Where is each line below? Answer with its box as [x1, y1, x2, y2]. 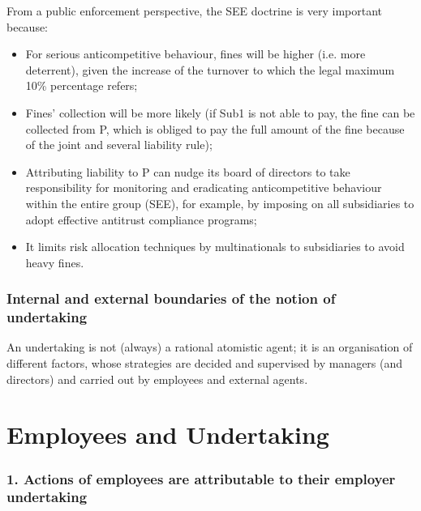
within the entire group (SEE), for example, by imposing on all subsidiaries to [25, 194, 415, 211]
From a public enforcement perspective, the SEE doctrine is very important [6, 2, 382, 19]
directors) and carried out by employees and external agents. [6, 370, 308, 387]
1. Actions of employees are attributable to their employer [6, 468, 396, 488]
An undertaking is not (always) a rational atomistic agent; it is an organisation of [6, 339, 413, 356]
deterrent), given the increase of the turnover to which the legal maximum [25, 61, 395, 78]
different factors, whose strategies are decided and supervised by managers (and [6, 355, 403, 372]
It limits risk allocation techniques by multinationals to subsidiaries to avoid [25, 238, 405, 255]
